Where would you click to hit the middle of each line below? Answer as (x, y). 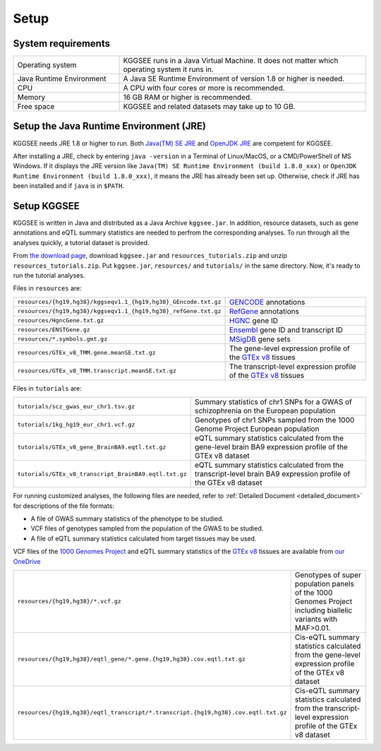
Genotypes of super (328, 574)
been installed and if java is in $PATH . (69, 186)
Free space (36, 107)
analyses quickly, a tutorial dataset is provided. (81, 242)
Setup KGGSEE (47, 206)
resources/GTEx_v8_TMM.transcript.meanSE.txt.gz (97, 371)
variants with (316, 619)
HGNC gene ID (254, 320)
